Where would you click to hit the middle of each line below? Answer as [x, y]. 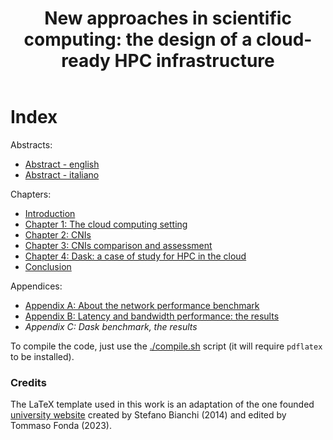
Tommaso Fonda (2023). [61, 426]
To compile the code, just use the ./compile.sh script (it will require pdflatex [166, 346]
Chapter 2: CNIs [58, 234]
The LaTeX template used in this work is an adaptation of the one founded [162, 404]
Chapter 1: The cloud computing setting [106, 224]
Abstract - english [62, 164]
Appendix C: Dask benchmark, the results [111, 326]
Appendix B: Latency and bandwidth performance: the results [152, 316]
